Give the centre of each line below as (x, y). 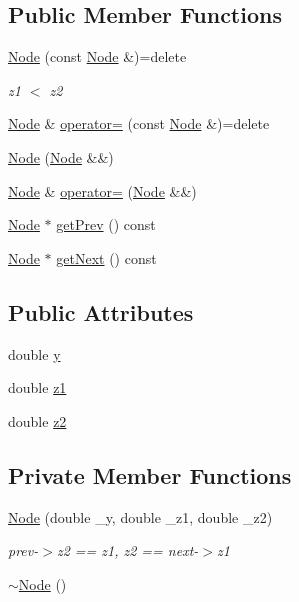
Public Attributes (101, 311)
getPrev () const (106, 224)
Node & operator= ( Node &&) (102, 190)
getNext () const (106, 257)
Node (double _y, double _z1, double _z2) (140, 516)
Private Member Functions (150, 474)
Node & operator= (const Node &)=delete (139, 123)
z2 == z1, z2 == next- (127, 550)
